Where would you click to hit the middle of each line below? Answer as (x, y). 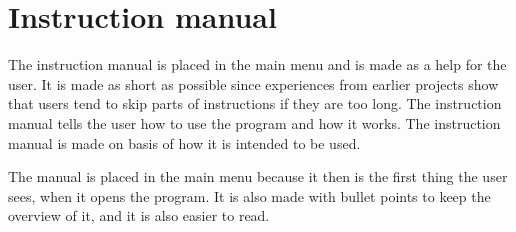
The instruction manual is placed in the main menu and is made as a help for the (257, 64)
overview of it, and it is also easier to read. (139, 215)
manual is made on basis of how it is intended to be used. (184, 142)
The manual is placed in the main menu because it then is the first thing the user (258, 176)
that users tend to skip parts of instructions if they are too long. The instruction (255, 103)
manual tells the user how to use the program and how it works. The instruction (254, 122)
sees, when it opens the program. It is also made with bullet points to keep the (249, 195)
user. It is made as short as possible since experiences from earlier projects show (253, 83)
